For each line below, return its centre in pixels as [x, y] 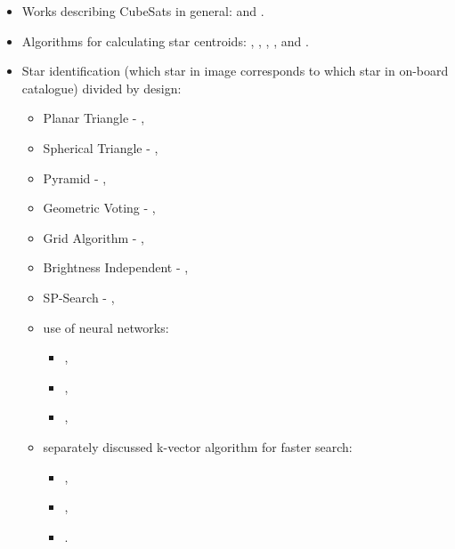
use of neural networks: [106, 327]
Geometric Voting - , [99, 208]
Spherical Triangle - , [101, 147]
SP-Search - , [79, 297]
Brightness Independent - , [116, 267]
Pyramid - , [75, 178]
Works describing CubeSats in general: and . [143, 11]
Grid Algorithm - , [93, 237]
